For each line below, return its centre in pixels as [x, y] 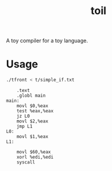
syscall [26, 162]
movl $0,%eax [33, 106]
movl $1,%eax [33, 136]
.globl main [31, 95]
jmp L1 [25, 126]
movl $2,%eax [33, 121]
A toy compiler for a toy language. [47, 41]
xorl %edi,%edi [35, 157]
